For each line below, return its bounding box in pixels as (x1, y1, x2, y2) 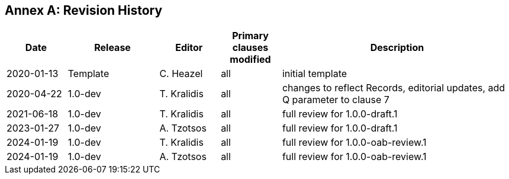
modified (230, 53, 271, 66)
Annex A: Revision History (5, 3, 163, 18)
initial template (282, 68, 347, 80)
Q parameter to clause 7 (282, 94, 389, 106)
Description (370, 41, 424, 54)
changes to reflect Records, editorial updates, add (282, 82, 505, 94)
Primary (232, 30, 269, 42)
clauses (232, 41, 269, 54)
